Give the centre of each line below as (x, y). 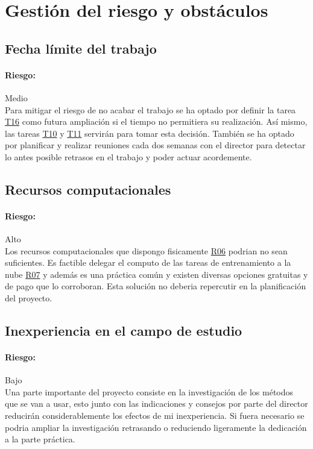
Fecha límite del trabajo (81, 48)
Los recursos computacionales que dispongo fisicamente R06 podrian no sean (146, 250)
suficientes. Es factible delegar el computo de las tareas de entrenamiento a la (148, 262)
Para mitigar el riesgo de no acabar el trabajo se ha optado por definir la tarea (150, 109)
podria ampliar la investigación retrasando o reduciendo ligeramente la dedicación (156, 427)
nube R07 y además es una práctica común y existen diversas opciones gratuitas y (156, 274)
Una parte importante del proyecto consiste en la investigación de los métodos (149, 391)
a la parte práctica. (40, 439)
